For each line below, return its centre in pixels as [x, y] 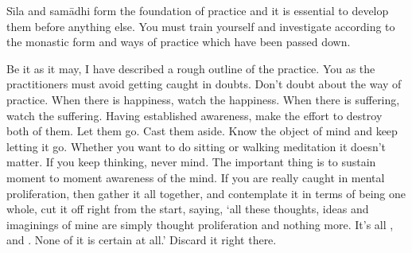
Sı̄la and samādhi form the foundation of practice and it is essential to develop [198, 10]
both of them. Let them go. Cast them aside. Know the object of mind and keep [202, 131]
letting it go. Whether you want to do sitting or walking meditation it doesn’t [196, 146]
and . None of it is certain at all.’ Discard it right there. [142, 240]
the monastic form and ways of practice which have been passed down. [179, 42]
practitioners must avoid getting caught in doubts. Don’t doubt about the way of [204, 84]
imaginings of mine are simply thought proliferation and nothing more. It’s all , [200, 224]
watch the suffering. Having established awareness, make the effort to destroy [194, 115]
